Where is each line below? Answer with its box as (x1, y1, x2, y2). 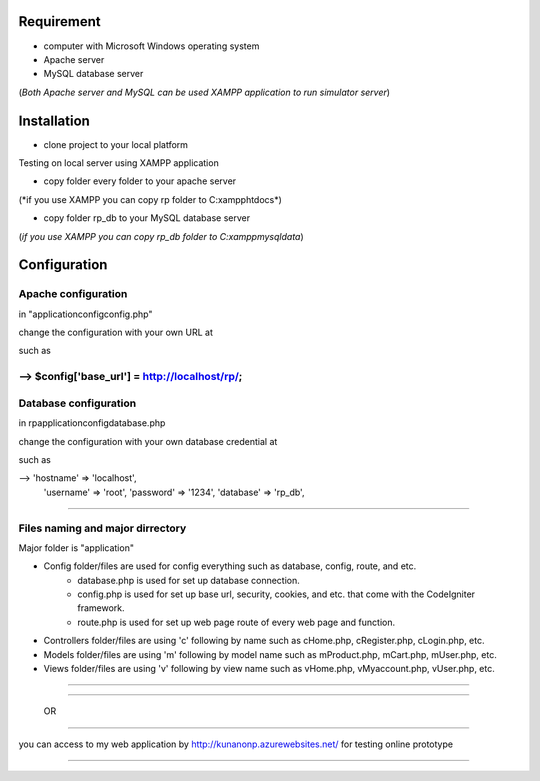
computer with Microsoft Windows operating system (43, 40, 260, 52)
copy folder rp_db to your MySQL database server (43, 212, 250, 224)
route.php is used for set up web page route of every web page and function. (77, 616, 396, 628)
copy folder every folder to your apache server (43, 175, 237, 187)
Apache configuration (18, 287, 128, 301)
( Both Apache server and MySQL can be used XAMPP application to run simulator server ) (18, 86, 390, 98)
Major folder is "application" (18, 541, 135, 554)
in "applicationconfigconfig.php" (18, 308, 153, 320)
